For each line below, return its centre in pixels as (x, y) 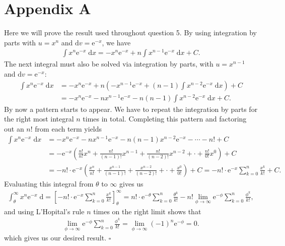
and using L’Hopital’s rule (44, 211)
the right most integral (39, 119)
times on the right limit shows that (147, 211)
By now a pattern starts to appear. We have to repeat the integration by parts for (131, 109)
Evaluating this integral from (49, 183)
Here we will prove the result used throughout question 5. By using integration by (130, 33)
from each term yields (68, 128)
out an (14, 128)
